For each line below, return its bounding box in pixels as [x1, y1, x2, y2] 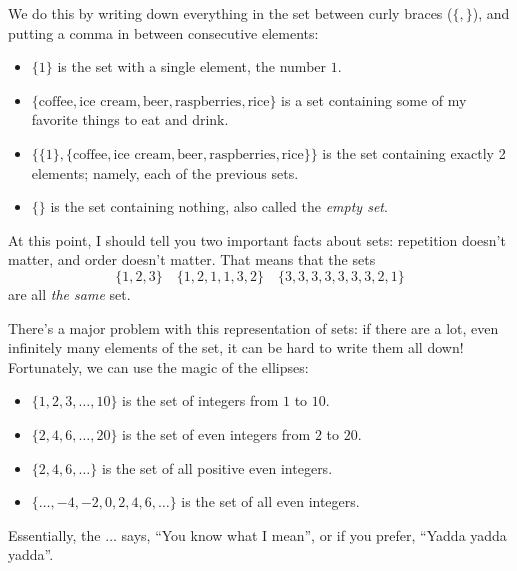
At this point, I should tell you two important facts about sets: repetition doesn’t [8, 229, 506, 250]
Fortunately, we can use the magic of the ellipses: [8, 356, 309, 377]
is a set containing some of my [281, 89, 467, 110]
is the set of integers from [122, 390, 279, 411]
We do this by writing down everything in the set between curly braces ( [8, 3, 453, 23]
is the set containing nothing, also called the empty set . [50, 196, 388, 217]
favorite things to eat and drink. [31, 109, 229, 130]
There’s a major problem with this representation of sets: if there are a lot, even [8, 317, 499, 338]
